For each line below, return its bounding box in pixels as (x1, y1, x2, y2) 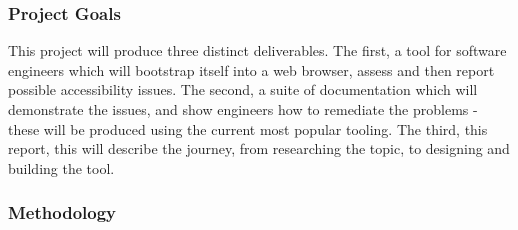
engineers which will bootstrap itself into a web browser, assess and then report (8, 59, 495, 80)
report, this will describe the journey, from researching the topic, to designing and (8, 138, 510, 159)
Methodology (8, 200, 117, 225)
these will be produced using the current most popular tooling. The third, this (8, 118, 488, 139)
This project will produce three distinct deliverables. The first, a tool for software (8, 40, 507, 61)
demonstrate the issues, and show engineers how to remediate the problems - (8, 99, 478, 119)
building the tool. (8, 157, 115, 178)
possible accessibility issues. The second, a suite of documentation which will (8, 79, 478, 100)
